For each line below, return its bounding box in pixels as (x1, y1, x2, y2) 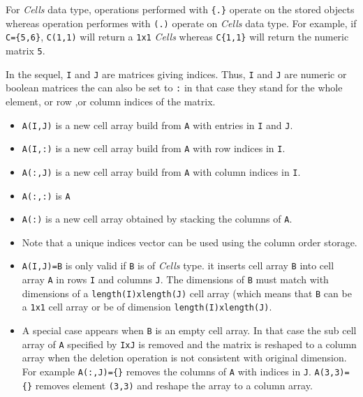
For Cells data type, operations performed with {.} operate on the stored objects (6, 2, 355, 16)
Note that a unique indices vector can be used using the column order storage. (22, 234, 357, 249)
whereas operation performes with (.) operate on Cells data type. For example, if (6, 15, 357, 30)
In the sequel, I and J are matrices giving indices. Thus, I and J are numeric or (6, 66, 347, 81)
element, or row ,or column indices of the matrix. (6, 93, 216, 108)
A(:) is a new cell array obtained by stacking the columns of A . (22, 211, 292, 226)
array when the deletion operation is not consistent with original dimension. (22, 350, 347, 365)
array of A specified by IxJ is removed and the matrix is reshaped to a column (22, 336, 357, 351)
